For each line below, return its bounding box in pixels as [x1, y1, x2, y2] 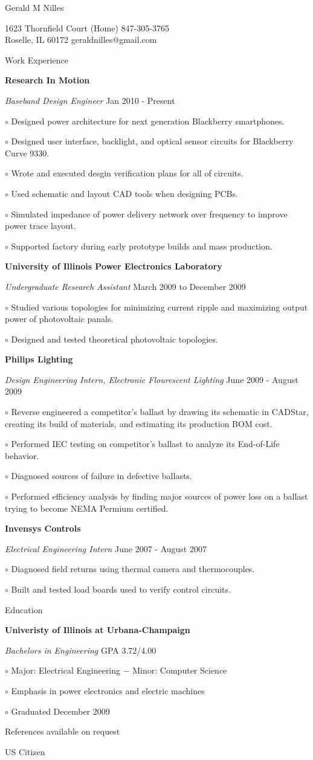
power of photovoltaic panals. [5, 312, 114, 325]
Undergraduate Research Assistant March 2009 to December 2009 [5, 280, 246, 292]
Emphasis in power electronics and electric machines [11, 684, 205, 697]
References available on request [5, 725, 120, 738]
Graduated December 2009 [11, 704, 110, 717]
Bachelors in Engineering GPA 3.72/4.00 [5, 643, 156, 656]
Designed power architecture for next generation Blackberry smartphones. [11, 114, 285, 127]
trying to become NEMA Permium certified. [5, 501, 169, 514]
